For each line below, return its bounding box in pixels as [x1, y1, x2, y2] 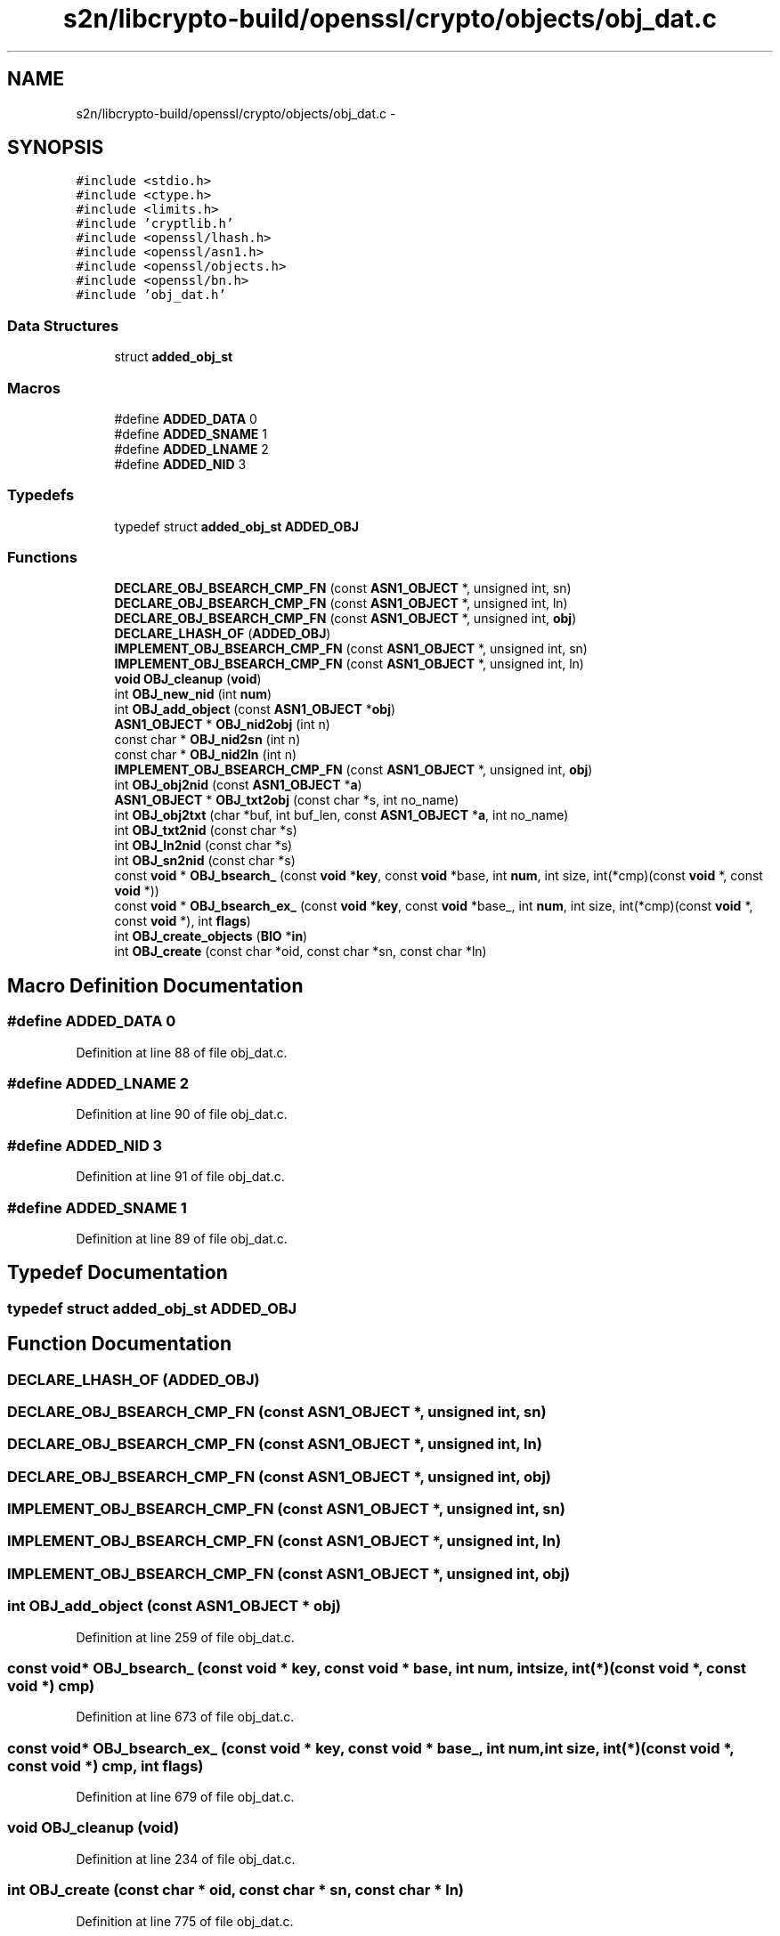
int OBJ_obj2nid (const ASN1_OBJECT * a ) [114, 777, 362, 793]
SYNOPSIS [7, 136, 104, 159]
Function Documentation [7, 1333, 232, 1356]
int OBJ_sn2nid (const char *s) [114, 853, 296, 869]
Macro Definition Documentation [7, 974, 304, 997]
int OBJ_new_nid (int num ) [114, 686, 272, 702]
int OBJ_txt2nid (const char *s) [114, 822, 297, 838]
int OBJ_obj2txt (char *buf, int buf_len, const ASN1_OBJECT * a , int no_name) [114, 807, 569, 823]
